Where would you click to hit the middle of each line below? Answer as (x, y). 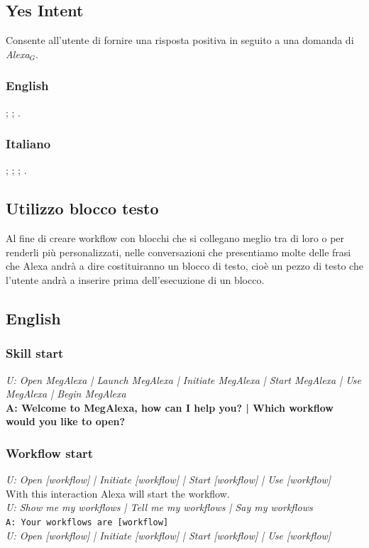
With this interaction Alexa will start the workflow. (118, 493)
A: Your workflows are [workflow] (87, 522)
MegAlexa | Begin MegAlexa (66, 394)
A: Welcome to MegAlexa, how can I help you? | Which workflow (170, 407)
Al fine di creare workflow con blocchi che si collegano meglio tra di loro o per (175, 238)
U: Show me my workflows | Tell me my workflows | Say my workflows (159, 507)
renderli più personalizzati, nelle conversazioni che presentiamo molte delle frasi (178, 252)
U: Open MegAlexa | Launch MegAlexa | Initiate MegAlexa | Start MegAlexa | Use (184, 379)
